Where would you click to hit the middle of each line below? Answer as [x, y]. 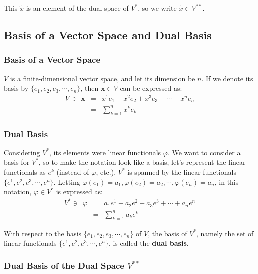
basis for [17, 162]
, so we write [157, 8]
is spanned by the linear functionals [182, 172]
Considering [22, 152]
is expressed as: [79, 191]
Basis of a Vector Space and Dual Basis [108, 35]
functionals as [25, 172]
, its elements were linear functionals [105, 152]
